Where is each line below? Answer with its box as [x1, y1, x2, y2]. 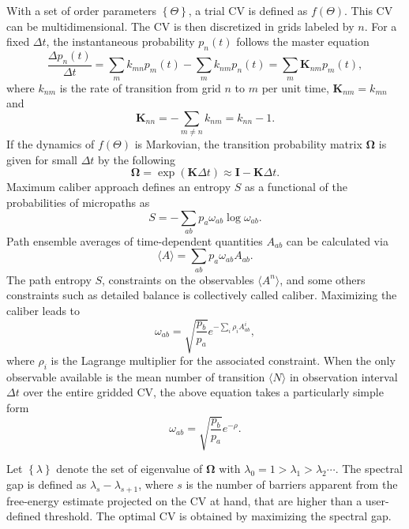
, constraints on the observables [102, 271, 254, 287]
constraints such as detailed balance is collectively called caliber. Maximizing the [6, 287, 397, 303]
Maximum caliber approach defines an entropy [6, 178, 231, 195]
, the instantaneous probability [46, 33, 195, 50]
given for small [6, 151, 77, 167]
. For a [364, 17, 397, 34]
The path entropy [6, 271, 92, 287]
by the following [98, 151, 176, 167]
